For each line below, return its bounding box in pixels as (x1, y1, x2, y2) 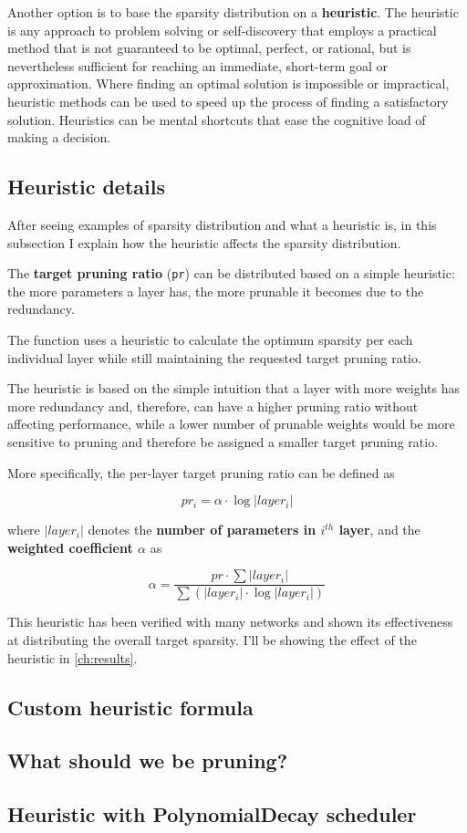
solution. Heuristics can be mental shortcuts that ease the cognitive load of (7, 109, 426, 129)
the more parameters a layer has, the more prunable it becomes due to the (7, 281, 424, 300)
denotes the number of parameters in (88, 520, 317, 539)
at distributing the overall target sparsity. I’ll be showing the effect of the (7, 630, 417, 649)
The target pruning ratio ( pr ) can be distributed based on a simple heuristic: (7, 264, 455, 283)
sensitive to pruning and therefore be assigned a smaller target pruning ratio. (7, 432, 439, 451)
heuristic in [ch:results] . (7, 648, 138, 667)
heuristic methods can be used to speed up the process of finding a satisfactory (7, 91, 449, 110)
